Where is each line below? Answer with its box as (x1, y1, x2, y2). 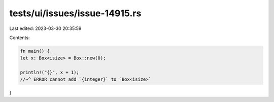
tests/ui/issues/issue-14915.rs (9, 8, 142, 19)
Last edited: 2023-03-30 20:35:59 (9, 25, 82, 31)
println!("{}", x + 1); (20, 70, 80, 76)
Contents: (9, 35, 30, 41)
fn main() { (20, 48, 50, 54)
